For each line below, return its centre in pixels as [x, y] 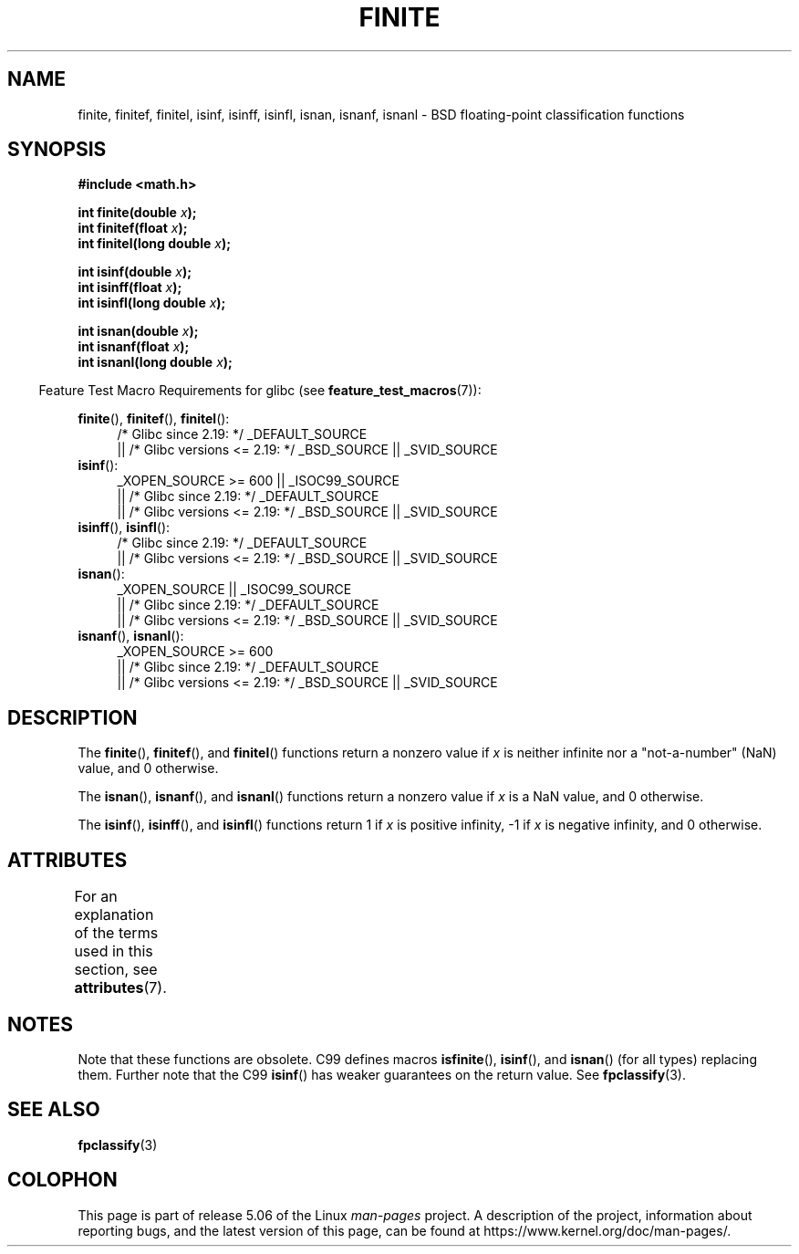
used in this [114, 951]
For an [96, 897]
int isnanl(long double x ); [155, 362]
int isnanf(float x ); [134, 347]
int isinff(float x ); [130, 287]
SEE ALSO [54, 1110]
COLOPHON [62, 1180]
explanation [114, 915]
